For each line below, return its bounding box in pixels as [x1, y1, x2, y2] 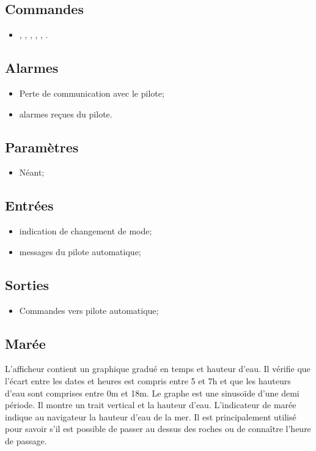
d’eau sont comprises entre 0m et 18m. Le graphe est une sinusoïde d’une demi [5, 386, 299, 399]
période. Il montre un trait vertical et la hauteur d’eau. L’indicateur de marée [5, 398, 296, 411]
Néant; [19, 166, 45, 179]
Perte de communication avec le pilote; [19, 87, 164, 99]
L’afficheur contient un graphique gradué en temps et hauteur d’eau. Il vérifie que [5, 362, 310, 375]
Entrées [5, 196, 54, 215]
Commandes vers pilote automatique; [19, 304, 159, 316]
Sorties [5, 275, 50, 294]
